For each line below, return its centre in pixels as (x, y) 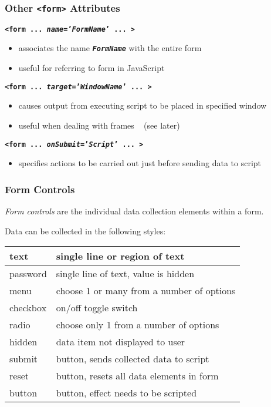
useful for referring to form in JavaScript (92, 68)
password (28, 274)
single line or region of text (120, 256)
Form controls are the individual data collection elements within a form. (134, 211)
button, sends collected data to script (133, 359)
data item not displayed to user (121, 342)
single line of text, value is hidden (125, 274)
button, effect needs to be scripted (126, 393)
